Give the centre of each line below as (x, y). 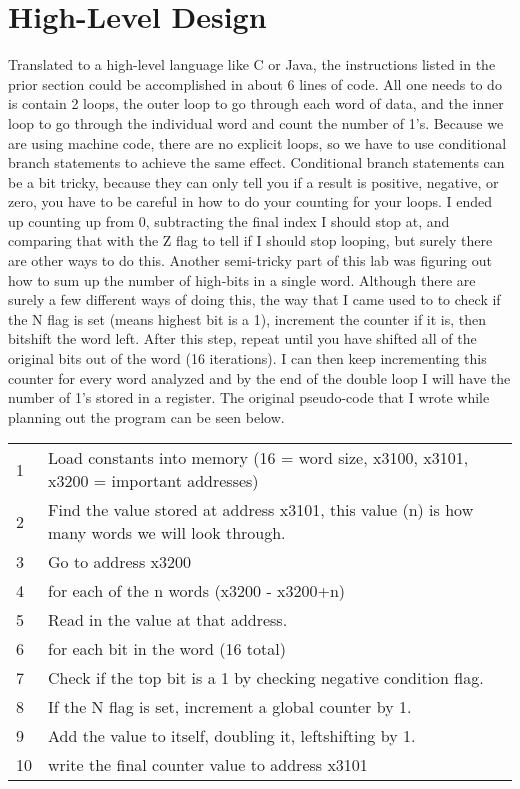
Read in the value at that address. (168, 620)
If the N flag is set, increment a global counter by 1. (230, 707)
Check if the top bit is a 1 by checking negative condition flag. (266, 678)
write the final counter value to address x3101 (208, 765)
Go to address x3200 (120, 562)
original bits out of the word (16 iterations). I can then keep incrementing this (247, 358)
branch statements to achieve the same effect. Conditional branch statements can (256, 162)
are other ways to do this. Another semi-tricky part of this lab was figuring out (250, 260)
